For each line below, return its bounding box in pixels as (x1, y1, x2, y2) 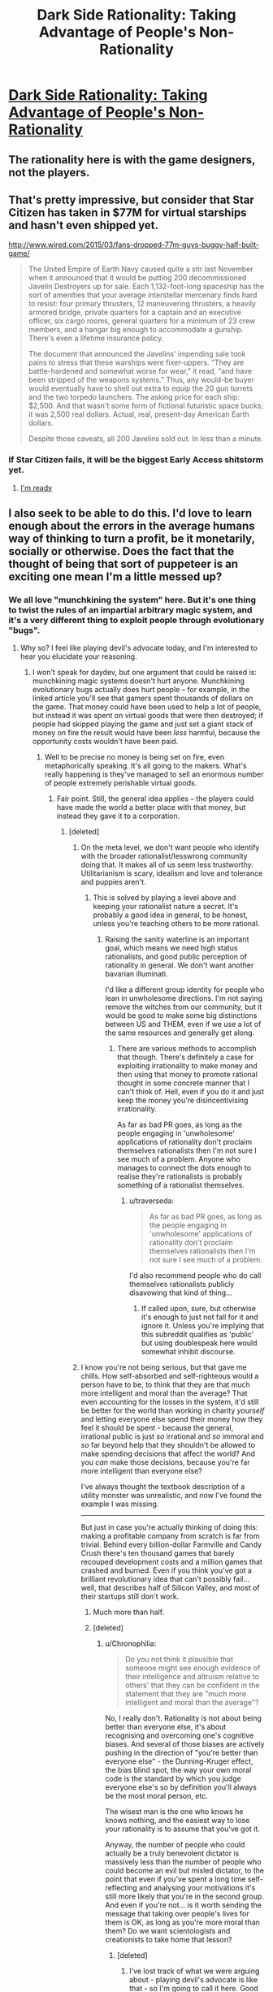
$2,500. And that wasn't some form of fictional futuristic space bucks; (28, 401, 264, 411)
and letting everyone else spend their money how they (80, 1414, 263, 1424)
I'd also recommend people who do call (128, 1271, 262, 1280)
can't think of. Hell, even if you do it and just (117, 1087, 265, 1097)
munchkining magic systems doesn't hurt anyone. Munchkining (32, 676, 245, 686)
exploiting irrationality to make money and (117, 1061, 258, 1071)
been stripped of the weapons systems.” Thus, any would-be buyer (28, 375, 254, 385)
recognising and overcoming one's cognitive (105, 1730, 254, 1740)
